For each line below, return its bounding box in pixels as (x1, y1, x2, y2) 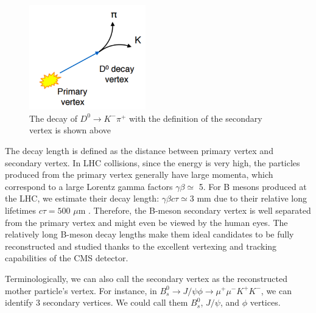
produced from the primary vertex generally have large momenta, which (5, 168, 273, 181)
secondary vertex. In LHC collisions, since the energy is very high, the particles (5, 156, 300, 169)
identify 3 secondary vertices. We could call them (5, 296, 188, 309)
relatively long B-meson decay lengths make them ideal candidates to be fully (5, 228, 294, 241)
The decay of (29, 111, 77, 124)
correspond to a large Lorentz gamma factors (5, 180, 173, 192)
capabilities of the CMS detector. (5, 251, 128, 264)
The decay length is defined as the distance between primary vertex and (5, 144, 273, 156)
